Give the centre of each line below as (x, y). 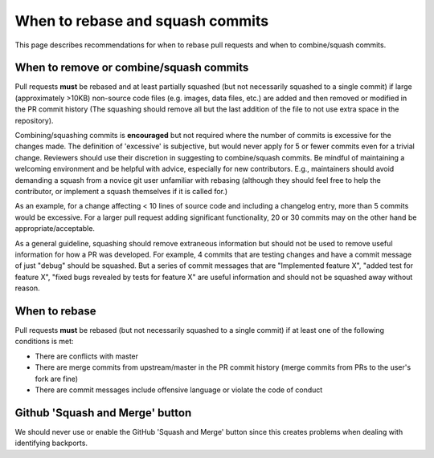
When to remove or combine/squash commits (132, 68)
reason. (27, 288)
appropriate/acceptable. (55, 229)
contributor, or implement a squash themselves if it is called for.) (121, 191)
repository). (34, 120)
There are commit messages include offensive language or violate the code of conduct (179, 390)
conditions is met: (44, 342)
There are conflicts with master (87, 356)
